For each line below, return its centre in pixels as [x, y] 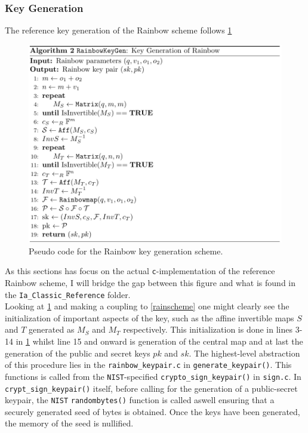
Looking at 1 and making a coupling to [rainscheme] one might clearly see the [147, 306]
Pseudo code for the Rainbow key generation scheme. [126, 251]
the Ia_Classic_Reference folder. [68, 294]
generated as [52, 329]
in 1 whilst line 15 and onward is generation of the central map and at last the [159, 341]
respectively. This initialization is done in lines [208, 329]
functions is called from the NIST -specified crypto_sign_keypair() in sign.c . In [153, 376]
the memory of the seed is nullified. [69, 423]
